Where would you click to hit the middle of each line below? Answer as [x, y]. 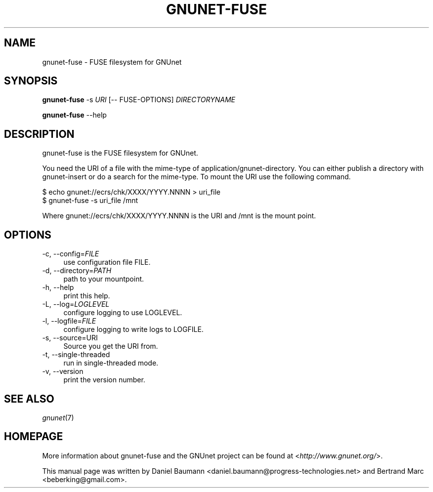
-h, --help [58, 287]
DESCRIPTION [39, 134]
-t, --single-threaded [76, 355]
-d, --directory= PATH [77, 271]
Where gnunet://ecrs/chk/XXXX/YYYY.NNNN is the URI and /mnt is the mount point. [179, 216]
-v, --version [63, 371]
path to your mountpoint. [104, 279]
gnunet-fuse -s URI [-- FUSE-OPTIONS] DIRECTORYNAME [139, 100]
